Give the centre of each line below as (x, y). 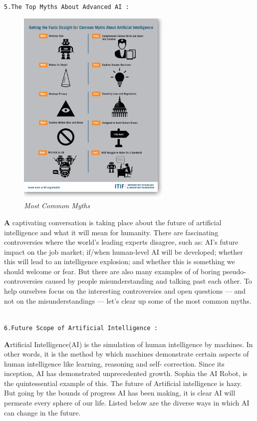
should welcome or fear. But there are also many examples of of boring (112, 271)
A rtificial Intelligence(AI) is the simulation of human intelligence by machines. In (128, 344)
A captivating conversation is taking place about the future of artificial (113, 222)
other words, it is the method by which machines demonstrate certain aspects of (127, 354)
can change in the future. (42, 412)
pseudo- (234, 271)
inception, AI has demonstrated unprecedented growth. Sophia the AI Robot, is (126, 373)
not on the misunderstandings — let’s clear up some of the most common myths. (128, 300)
